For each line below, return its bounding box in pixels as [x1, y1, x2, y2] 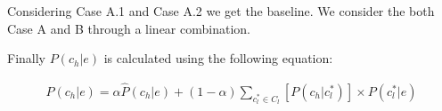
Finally [7, 49, 45, 67]
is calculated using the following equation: [103, 49, 333, 67]
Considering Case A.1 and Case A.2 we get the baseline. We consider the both [7, 2, 435, 20]
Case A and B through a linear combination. [7, 19, 250, 37]
